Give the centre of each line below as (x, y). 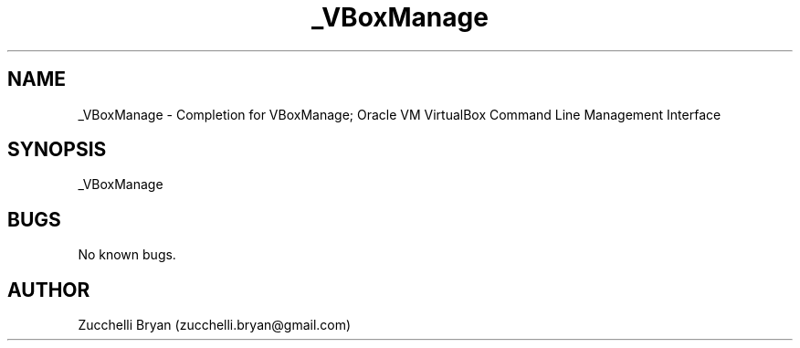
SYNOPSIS (57, 150)
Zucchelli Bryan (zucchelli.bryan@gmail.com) (215, 325)
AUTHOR (49, 290)
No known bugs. (127, 255)
